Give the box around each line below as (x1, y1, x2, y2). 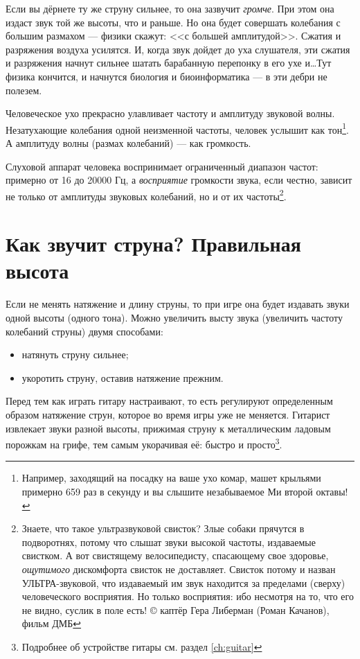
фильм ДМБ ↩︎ (21, 616, 82, 631)
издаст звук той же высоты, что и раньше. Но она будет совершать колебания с (6, 15, 341, 29)
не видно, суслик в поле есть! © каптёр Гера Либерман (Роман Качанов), (21, 602, 330, 617)
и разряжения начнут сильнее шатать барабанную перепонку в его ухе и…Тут (6, 55, 332, 70)
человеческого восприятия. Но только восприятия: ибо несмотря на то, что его (21, 589, 354, 604)
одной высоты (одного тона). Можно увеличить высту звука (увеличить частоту (6, 310, 343, 324)
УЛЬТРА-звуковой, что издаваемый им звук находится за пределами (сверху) (21, 575, 345, 590)
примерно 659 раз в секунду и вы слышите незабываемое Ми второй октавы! (21, 484, 348, 498)
